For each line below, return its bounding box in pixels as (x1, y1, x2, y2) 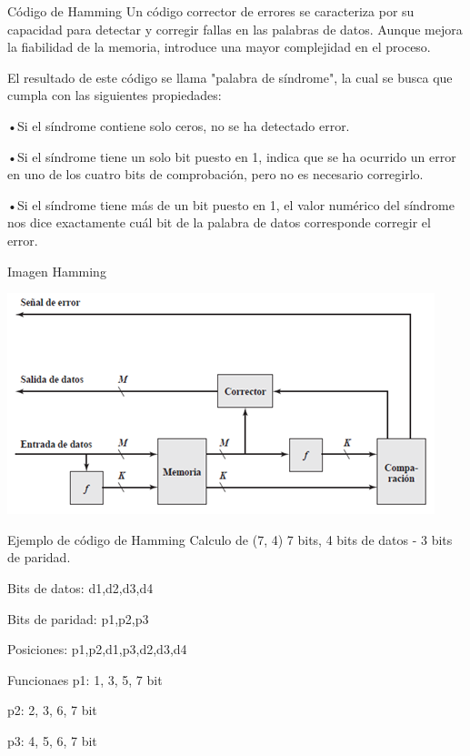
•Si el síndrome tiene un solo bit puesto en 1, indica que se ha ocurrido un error (7, 146, 456, 166)
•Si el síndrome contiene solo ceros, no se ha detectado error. (7, 116, 350, 135)
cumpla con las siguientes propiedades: (7, 86, 222, 105)
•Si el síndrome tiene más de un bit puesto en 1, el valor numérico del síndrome (7, 195, 455, 214)
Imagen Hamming (7, 261, 106, 280)
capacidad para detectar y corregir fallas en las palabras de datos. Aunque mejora (7, 19, 463, 38)
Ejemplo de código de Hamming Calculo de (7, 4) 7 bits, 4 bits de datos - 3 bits (7, 529, 453, 549)
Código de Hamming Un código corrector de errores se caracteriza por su (7, 2, 415, 20)
